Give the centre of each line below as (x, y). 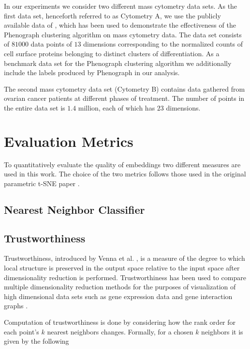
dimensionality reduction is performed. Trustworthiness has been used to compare (125, 277)
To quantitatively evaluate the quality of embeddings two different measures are (122, 164)
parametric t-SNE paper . (42, 183)
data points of (51, 44)
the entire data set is (35, 107)
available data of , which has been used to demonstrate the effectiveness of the (120, 25)
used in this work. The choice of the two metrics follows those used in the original (125, 174)
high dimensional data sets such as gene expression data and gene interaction (118, 296)
